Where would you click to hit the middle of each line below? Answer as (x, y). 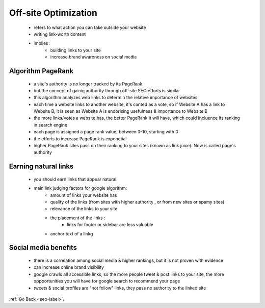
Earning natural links (41, 167)
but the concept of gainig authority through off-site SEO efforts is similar (107, 90)
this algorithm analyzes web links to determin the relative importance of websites (116, 98)
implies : (42, 43)
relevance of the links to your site (84, 209)
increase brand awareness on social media (93, 57)
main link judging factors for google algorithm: (80, 188)
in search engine (51, 125)
